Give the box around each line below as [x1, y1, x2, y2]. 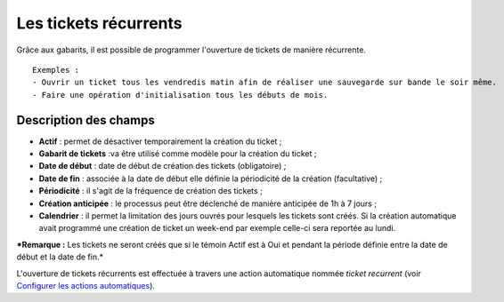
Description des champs [16, 112, 155, 128]
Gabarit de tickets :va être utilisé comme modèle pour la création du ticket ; [38, 148, 317, 159]
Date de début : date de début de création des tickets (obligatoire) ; [38, 161, 287, 171]
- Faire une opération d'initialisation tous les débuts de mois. [32, 90, 329, 99]
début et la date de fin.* [16, 251, 104, 262]
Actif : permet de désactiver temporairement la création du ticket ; [38, 136, 282, 147]
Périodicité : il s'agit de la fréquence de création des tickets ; [38, 186, 263, 196]
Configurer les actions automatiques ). [16, 280, 156, 290]
